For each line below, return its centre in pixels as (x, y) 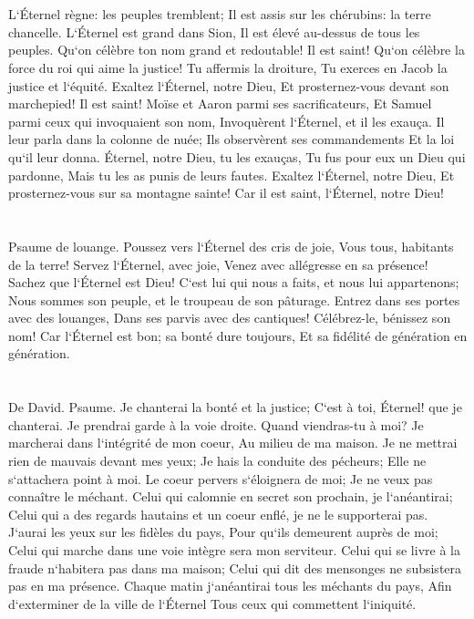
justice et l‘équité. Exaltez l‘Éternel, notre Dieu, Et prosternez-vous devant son (229, 85)
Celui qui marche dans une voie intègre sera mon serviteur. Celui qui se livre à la (234, 550)
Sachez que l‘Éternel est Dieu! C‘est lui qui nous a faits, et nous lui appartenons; (234, 282)
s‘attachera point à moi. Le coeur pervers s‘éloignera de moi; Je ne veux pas (221, 478)
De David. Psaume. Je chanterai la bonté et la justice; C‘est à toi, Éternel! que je (235, 407)
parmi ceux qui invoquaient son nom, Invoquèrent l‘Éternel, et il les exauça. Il (227, 121)
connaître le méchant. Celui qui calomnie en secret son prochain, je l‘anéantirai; (231, 496)
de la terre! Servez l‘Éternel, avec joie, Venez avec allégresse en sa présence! (218, 264)
